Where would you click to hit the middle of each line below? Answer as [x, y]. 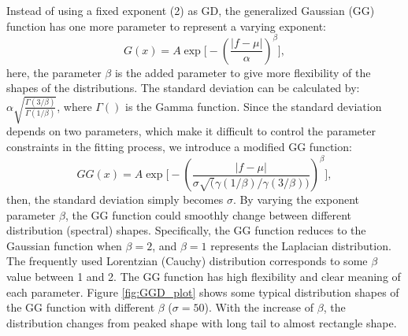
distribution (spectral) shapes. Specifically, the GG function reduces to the [186, 230]
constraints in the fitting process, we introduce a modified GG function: [179, 147]
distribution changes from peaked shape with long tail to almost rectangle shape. [202, 322]
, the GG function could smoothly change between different [208, 214]
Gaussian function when [64, 245]
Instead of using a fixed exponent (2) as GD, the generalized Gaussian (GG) [191, 10]
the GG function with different [81, 307]
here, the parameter [54, 72]
